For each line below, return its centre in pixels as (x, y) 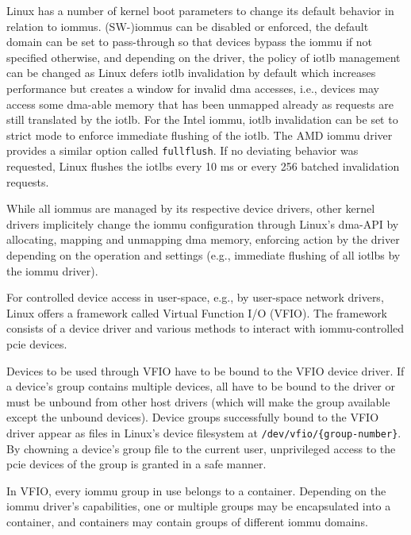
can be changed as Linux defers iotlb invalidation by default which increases (191, 73)
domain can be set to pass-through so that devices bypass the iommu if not (189, 42)
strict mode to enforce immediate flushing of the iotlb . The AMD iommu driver (200, 135)
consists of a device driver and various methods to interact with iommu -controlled (205, 328)
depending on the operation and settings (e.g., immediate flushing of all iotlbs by (204, 254)
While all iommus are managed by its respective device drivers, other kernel (191, 208)
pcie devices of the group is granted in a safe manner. (136, 464)
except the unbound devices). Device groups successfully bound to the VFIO (193, 417)
